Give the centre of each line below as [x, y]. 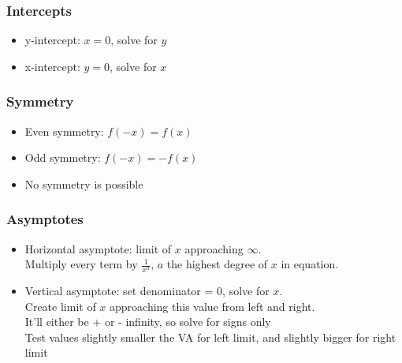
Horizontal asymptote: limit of [98, 248]
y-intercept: [52, 40]
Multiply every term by [81, 264]
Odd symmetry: [63, 157]
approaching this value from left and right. [212, 306]
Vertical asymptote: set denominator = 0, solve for [147, 291]
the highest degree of [217, 264]
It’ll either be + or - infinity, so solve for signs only [148, 322]
